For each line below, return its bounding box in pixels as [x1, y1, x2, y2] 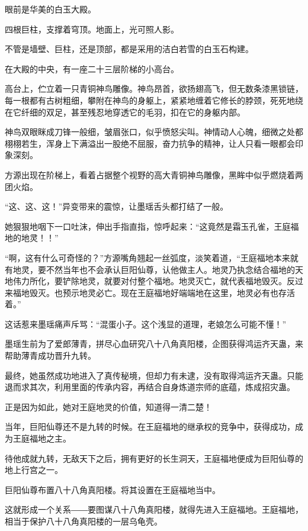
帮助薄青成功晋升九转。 [5, 349, 96, 362]
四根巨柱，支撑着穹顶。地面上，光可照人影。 [5, 22, 179, 35]
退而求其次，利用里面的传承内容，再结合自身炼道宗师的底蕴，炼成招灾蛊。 [5, 381, 295, 393]
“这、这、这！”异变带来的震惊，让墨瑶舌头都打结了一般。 [5, 200, 229, 213]
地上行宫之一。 [5, 464, 63, 476]
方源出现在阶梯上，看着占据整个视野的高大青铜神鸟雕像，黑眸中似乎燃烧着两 [5, 168, 303, 181]
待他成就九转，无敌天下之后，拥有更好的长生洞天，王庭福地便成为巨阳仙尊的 [5, 452, 303, 464]
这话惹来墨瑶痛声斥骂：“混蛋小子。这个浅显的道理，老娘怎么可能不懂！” [5, 317, 287, 330]
